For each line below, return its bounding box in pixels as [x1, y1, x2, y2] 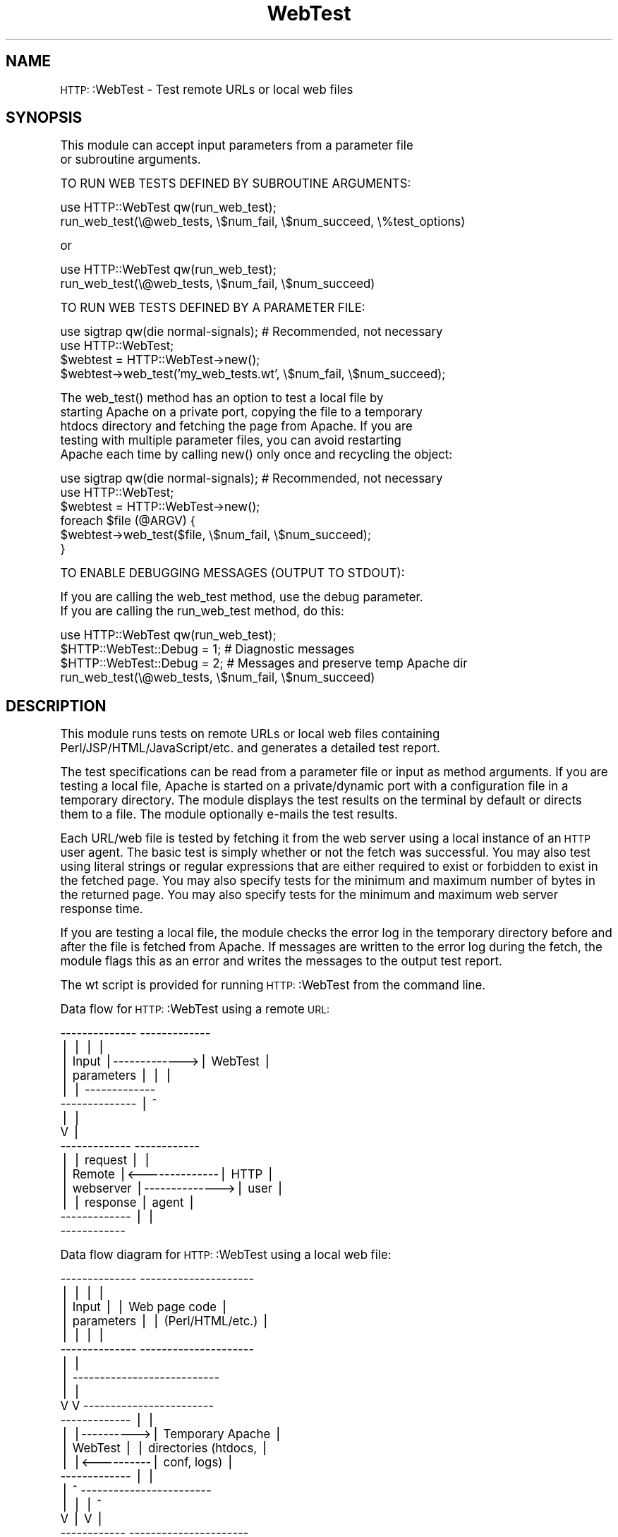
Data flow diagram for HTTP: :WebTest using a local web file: [60, 1248, 392, 1262]
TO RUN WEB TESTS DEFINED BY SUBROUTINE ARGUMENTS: [60, 176, 411, 191]
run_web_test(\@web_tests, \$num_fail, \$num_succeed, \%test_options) [60, 215, 466, 229]
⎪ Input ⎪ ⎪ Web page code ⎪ [60, 1300, 229, 1315]
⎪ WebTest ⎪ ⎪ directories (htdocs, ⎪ [60, 1441, 269, 1456]
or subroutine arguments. [60, 152, 201, 167]
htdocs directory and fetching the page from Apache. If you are [60, 419, 413, 434]
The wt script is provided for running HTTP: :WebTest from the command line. [60, 978, 486, 993]
